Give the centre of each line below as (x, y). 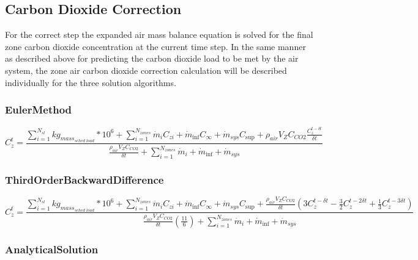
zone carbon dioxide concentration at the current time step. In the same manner (155, 46)
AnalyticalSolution (52, 249)
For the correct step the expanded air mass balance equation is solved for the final (159, 34)
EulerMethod (39, 110)
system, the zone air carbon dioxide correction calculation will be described (146, 70)
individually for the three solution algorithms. (91, 82)
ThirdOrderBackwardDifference (84, 179)
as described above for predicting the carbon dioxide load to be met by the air (152, 58)
